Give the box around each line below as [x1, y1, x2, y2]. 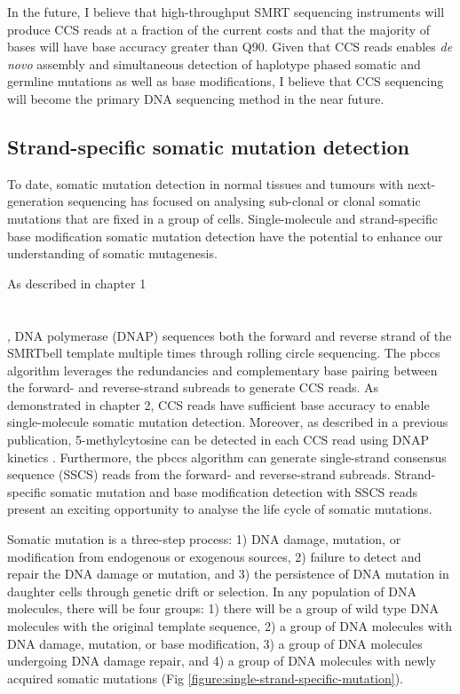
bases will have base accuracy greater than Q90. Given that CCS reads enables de [7, 37, 453, 56]
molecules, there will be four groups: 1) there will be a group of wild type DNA [7, 599, 439, 618]
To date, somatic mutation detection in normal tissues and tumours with [7, 174, 404, 193]
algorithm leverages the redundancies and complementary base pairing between [7, 360, 438, 379]
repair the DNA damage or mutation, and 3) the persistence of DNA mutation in [7, 564, 449, 583]
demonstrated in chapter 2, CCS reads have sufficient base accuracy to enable [7, 395, 430, 414]
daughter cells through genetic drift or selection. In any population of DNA [7, 581, 416, 600]
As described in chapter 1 [7, 273, 147, 292]
